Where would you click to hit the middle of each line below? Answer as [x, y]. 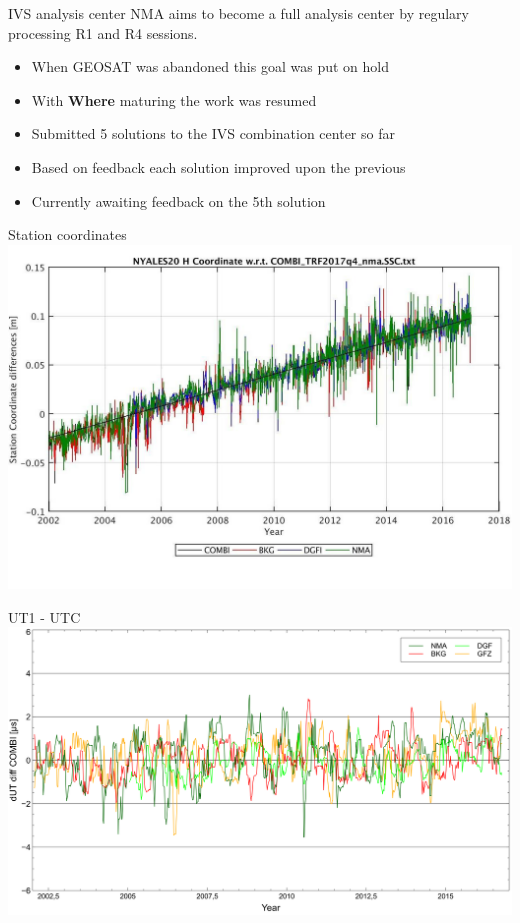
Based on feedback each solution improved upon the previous [218, 166]
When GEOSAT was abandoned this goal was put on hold [210, 66]
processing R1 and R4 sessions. [103, 32]
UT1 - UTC [44, 616]
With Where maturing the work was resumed [174, 99]
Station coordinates [67, 234]
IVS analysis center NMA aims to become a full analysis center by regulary [238, 13]
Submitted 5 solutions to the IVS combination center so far [213, 133]
